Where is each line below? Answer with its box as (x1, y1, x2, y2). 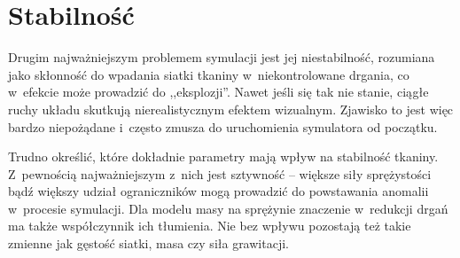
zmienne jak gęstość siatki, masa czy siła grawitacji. (8, 234, 289, 253)
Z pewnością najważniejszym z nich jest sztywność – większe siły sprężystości (8, 164, 432, 183)
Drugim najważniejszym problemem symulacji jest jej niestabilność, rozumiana (8, 48, 435, 66)
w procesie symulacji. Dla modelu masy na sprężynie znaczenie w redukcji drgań (8, 199, 448, 217)
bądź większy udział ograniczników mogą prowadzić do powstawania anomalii (8, 182, 429, 200)
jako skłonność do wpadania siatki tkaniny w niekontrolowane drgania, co (8, 65, 409, 83)
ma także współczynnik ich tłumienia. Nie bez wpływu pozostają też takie (8, 216, 411, 235)
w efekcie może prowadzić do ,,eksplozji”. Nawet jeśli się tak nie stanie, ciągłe (8, 82, 429, 101)
